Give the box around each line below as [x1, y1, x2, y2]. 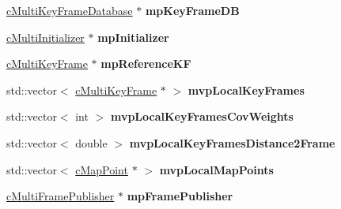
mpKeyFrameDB [145, 2, 240, 18]
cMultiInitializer [6, 28, 85, 45]
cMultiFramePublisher [6, 188, 115, 204]
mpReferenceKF [100, 55, 191, 72]
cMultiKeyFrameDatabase [6, 2, 133, 18]
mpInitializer [97, 28, 169, 45]
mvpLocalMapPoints [159, 161, 274, 177]
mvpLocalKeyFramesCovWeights [110, 108, 294, 125]
